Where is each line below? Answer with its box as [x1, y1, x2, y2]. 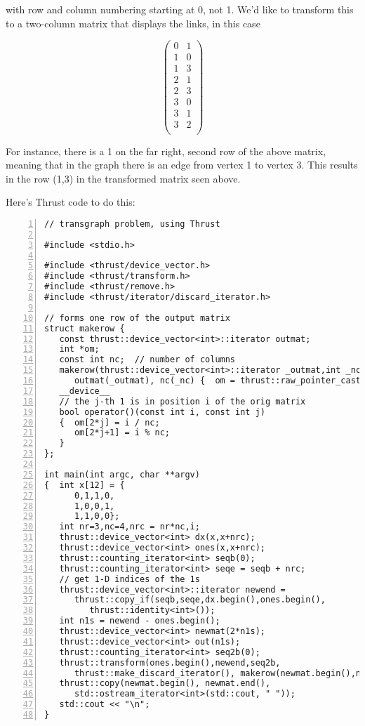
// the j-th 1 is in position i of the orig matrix [59, 396, 306, 407]
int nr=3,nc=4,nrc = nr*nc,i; [59, 522, 200, 532]
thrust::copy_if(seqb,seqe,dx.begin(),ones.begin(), [74, 595, 326, 605]
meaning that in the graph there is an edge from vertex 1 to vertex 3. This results [6, 157, 358, 172]
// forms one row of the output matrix [44, 312, 230, 323]
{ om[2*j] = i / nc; [59, 417, 160, 428]
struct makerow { [44, 323, 125, 334]
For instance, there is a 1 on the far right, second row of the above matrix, [6, 143, 326, 158]
